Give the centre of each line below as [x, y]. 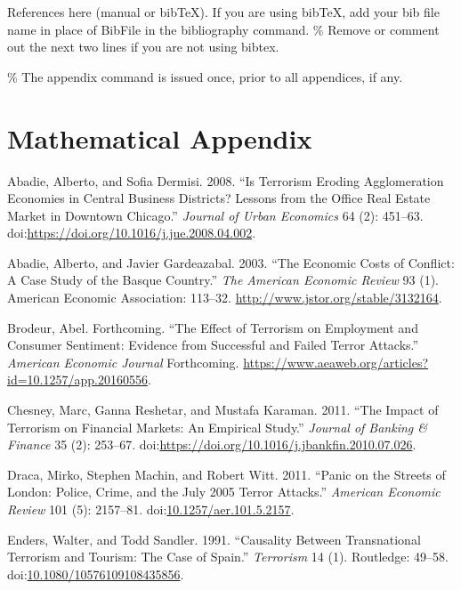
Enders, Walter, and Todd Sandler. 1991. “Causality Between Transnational [214, 539]
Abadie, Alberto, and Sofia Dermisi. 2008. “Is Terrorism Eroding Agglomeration [226, 180]
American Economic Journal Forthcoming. [123, 362]
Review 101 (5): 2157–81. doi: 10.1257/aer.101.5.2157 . [151, 509]
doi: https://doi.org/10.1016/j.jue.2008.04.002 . [132, 233]
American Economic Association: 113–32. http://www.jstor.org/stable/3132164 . [225, 298]
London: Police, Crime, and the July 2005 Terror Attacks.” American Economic [224, 492]
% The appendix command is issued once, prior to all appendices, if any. [205, 76]
